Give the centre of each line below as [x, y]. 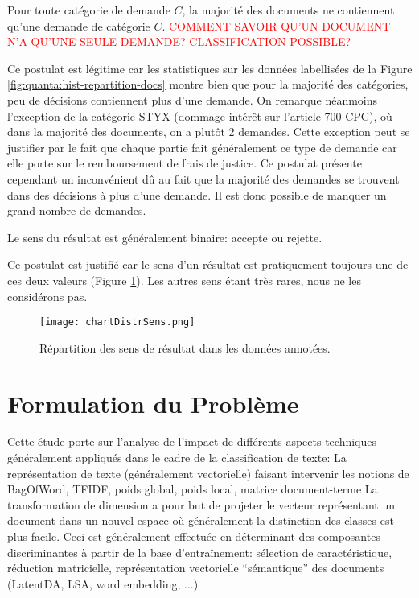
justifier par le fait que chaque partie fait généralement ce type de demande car [202, 147]
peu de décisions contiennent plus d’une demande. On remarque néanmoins [193, 99]
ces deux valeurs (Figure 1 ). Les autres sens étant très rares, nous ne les [184, 280]
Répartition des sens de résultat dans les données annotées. [185, 347]
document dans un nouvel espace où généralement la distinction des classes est [201, 520]
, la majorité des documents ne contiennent [288, 10]
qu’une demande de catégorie [79, 25]
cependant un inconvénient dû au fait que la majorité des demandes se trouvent [203, 178]
